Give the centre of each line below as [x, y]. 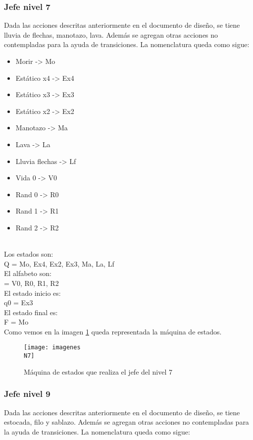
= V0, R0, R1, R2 [31, 283]
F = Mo [16, 322]
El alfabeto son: [28, 273]
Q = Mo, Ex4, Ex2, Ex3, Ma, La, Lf [59, 263]
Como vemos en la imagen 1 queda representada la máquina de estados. [113, 331]
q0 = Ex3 [19, 302]
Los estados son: [29, 254]
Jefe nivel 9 [27, 394]
